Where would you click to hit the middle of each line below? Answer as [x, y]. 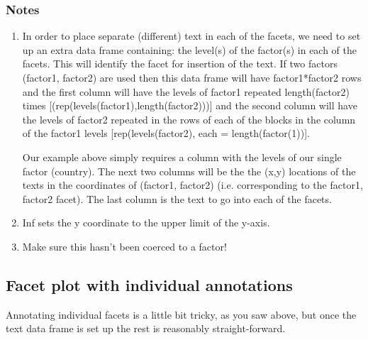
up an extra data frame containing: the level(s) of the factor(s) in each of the [190, 49]
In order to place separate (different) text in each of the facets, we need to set [191, 36]
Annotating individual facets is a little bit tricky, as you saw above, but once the [181, 314]
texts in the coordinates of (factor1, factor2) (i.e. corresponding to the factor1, [193, 185]
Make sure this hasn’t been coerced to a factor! [124, 246]
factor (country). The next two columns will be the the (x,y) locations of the [189, 171]
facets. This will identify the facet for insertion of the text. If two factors [180, 64]
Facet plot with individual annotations [149, 284]
